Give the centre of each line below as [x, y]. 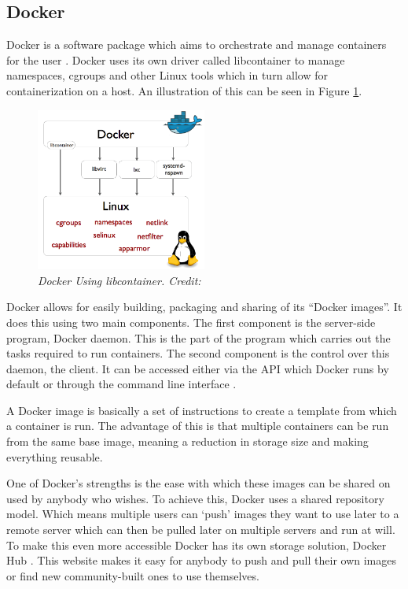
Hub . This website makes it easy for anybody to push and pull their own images [201, 560]
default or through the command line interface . [121, 384]
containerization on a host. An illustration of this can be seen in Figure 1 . [184, 90]
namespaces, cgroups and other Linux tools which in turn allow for [167, 75]
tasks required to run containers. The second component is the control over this [198, 353]
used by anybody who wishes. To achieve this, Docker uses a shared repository [195, 498]
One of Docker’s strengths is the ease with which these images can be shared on [198, 483]
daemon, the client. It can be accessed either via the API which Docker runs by [198, 368]
